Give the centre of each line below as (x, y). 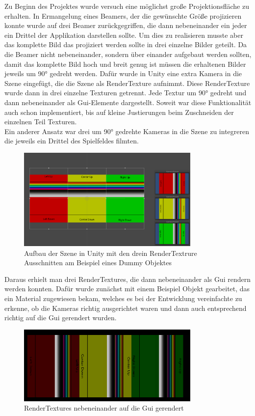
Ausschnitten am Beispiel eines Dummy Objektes (98, 263)
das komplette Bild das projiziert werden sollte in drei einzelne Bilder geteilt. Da (126, 44)
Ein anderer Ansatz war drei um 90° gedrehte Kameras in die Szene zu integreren (127, 131)
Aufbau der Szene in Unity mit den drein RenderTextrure (111, 253)
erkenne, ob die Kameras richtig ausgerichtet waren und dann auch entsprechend (126, 308)
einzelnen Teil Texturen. (41, 122)
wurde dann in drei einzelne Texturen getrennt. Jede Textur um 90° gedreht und (126, 93)
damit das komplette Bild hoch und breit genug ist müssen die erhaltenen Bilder (125, 64)
